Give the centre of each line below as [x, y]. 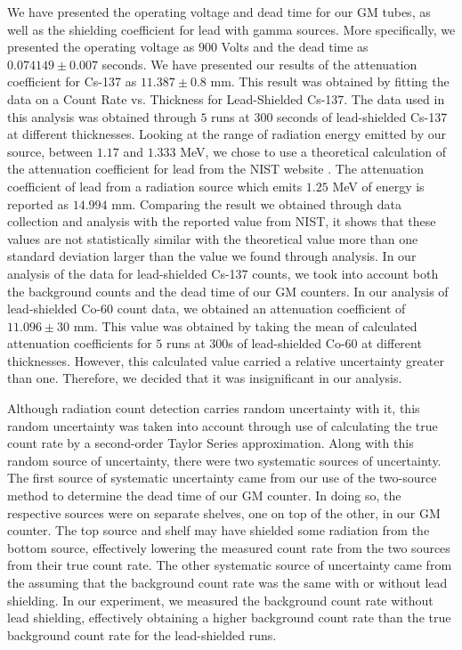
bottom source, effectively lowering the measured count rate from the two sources [229, 547]
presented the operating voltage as [101, 47]
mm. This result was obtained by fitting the [330, 81]
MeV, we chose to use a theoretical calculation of [313, 151]
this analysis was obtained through [102, 116]
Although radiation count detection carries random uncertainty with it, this [214, 408]
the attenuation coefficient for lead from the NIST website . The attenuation [215, 169]
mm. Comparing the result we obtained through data [256, 203]
